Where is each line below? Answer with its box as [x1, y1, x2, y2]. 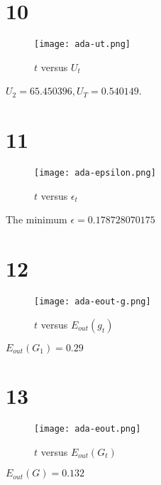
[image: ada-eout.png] [34, 423, 141, 434]
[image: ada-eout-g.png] [34, 297, 151, 307]
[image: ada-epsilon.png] [34, 168, 156, 178]
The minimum [6, 212, 67, 227]
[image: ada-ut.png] [34, 39, 131, 50]
